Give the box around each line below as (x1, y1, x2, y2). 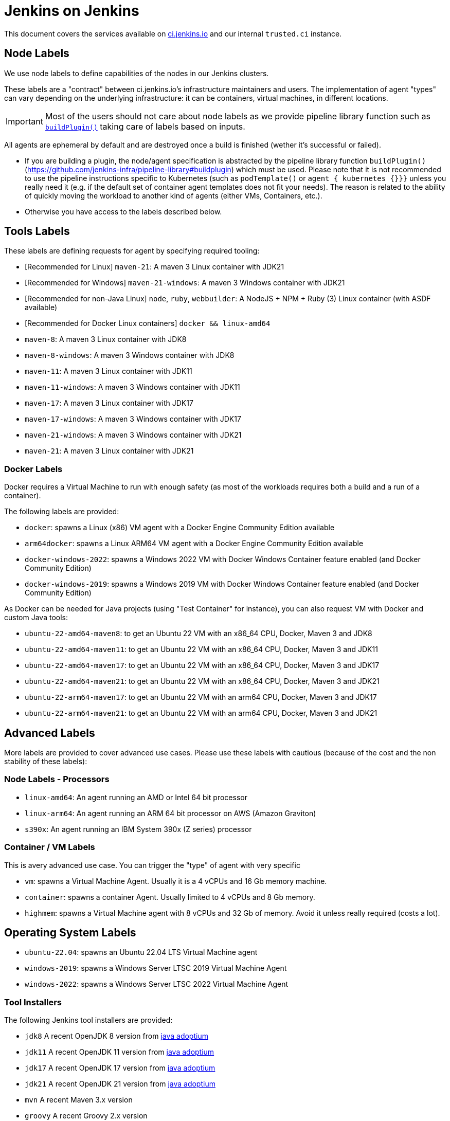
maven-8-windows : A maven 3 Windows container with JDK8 (25, 351, 235, 360)
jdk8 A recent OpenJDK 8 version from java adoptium (25, 1032, 208, 1041)
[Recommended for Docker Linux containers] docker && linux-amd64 (25, 319, 271, 328)
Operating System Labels (4, 926, 136, 939)
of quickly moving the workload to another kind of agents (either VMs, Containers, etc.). (25, 191, 322, 200)
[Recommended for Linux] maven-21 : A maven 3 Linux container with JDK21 (25, 262, 284, 272)
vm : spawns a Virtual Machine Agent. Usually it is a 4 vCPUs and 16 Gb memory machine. (25, 876, 327, 885)
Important (6, 116, 43, 126)
